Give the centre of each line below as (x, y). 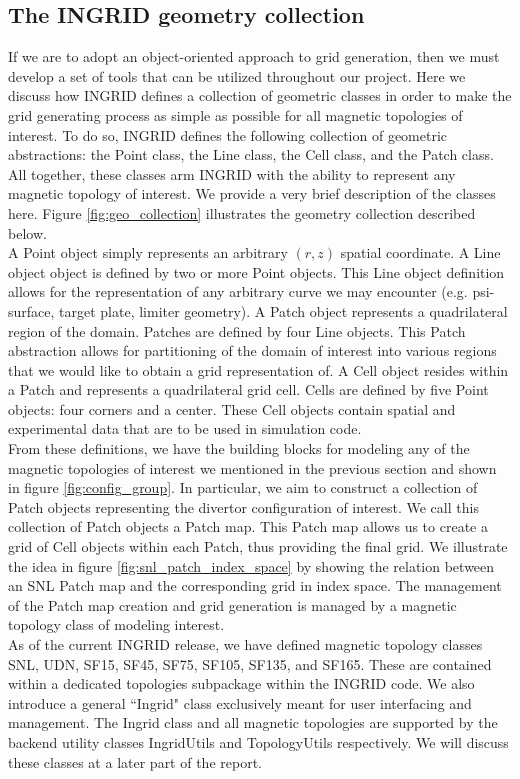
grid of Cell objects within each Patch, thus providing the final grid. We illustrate (258, 546)
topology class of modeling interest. (116, 624)
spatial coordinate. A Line (420, 252)
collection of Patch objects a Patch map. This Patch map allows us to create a (248, 526)
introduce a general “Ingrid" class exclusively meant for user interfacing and (240, 702)
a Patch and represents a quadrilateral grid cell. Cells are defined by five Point (248, 389)
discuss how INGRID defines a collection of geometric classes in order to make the (260, 95)
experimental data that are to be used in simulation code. (185, 428)
